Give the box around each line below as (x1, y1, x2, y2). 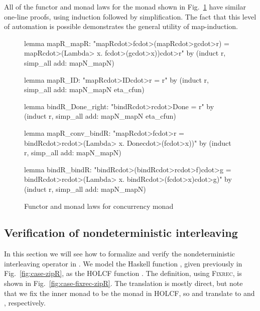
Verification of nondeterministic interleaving (4, 225, 238, 240)
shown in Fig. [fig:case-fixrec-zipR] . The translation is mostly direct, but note (4, 278, 243, 288)
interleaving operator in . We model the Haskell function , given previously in (4, 258, 242, 268)
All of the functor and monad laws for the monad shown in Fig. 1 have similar (4, 2, 246, 12)
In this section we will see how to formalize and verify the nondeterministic (4, 248, 235, 259)
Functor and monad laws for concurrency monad (24, 200, 174, 211)
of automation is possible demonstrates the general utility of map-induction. (4, 21, 238, 32)
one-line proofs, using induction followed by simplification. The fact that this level (4, 11, 256, 22)
